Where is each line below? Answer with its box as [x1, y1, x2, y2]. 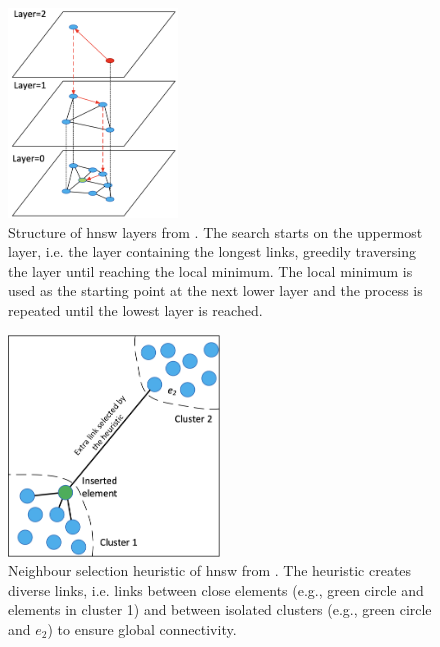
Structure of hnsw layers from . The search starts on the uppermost [8, 221, 423, 242]
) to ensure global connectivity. [47, 618, 237, 639]
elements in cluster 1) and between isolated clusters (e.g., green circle [8, 599, 432, 620]
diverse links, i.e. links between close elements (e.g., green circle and [8, 579, 424, 600]
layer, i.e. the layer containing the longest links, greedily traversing [8, 241, 416, 262]
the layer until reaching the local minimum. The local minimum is [8, 260, 413, 281]
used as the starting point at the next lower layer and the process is [8, 280, 423, 301]
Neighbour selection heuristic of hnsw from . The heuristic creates [8, 560, 412, 581]
